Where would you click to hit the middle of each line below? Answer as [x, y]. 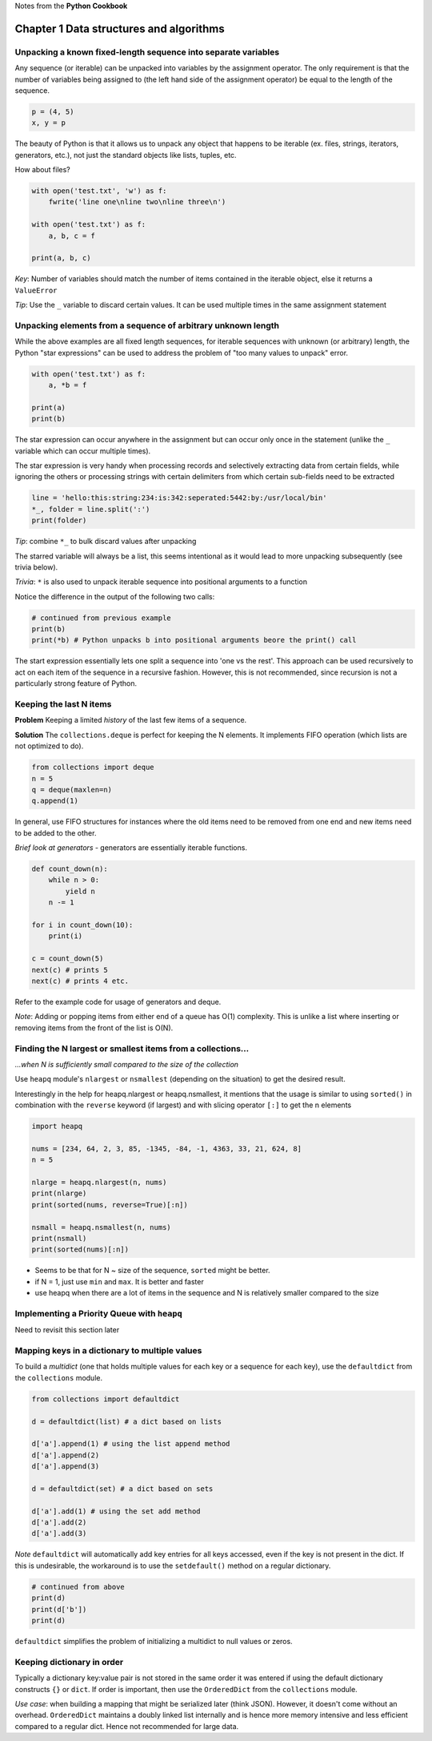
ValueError [36, 290]
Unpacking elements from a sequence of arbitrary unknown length [147, 325]
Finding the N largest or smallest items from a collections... [132, 1048]
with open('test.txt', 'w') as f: [99, 191]
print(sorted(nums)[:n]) [80, 1249]
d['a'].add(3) [59, 1533]
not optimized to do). [49, 746]
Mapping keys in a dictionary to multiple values [108, 1351]
